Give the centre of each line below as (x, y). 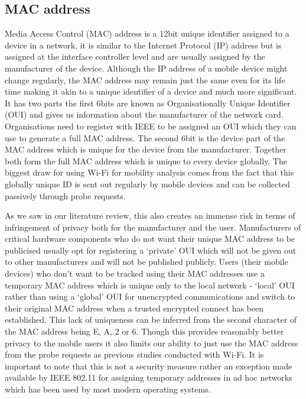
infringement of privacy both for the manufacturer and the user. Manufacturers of (153, 227)
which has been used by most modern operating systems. (108, 389)
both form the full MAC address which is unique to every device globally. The (146, 160)
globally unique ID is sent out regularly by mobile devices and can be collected (147, 184)
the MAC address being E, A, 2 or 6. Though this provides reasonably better (144, 331)
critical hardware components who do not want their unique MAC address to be (150, 239)
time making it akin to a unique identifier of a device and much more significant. (151, 91)
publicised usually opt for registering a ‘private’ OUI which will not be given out (151, 250)
